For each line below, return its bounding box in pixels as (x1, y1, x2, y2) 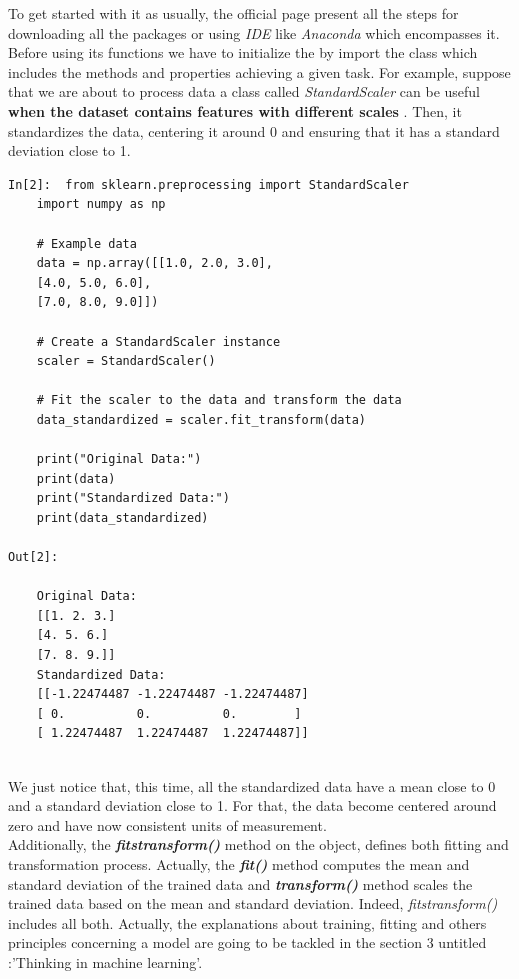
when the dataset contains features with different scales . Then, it (8, 100, 462, 121)
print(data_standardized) (36, 510, 209, 525)
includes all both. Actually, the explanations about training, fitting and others (8, 912, 487, 933)
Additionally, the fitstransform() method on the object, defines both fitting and (8, 834, 509, 855)
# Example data (36, 236, 137, 251)
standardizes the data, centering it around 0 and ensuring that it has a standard (8, 120, 500, 141)
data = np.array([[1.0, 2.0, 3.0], (36, 256, 273, 271)
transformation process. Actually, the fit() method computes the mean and (8, 853, 470, 874)
